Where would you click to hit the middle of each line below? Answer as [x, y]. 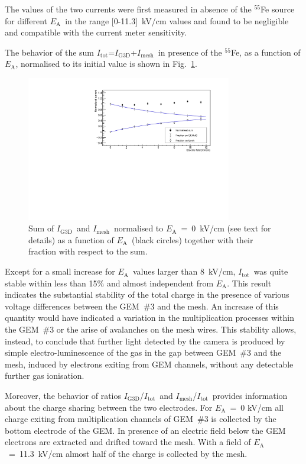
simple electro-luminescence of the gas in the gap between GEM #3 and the [143, 352]
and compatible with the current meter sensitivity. [96, 32]
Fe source [278, 9]
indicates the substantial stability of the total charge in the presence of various [147, 294]
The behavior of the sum [50, 52]
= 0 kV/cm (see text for [226, 228]
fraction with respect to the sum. [88, 251]
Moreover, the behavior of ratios [63, 395]
